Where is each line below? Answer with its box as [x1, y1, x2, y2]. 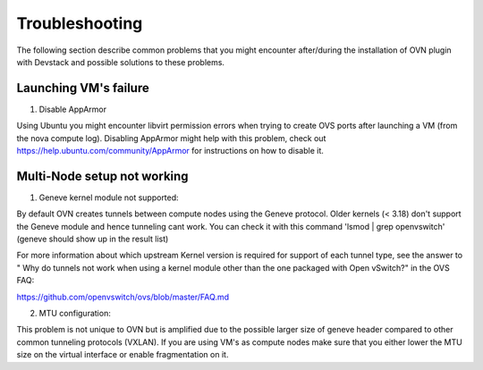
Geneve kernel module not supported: [38, 192, 179, 203]
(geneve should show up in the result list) [16, 233, 169, 245]
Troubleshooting [16, 13, 143, 33]
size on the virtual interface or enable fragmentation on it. [16, 349, 229, 360]
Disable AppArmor [38, 104, 107, 114]
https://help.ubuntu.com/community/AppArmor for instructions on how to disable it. [16, 146, 324, 156]
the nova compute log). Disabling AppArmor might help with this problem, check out [16, 132, 326, 143]
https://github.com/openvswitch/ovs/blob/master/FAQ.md [16, 291, 230, 302]
